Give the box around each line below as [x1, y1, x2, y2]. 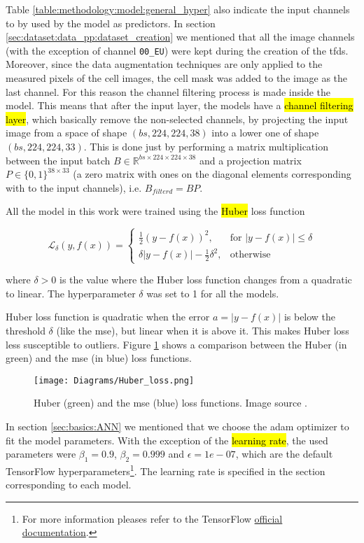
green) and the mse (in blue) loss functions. [6, 351, 192, 365]
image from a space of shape [6, 125, 127, 140]
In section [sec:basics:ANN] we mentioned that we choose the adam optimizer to [6, 419, 349, 433]
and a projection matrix [199, 153, 302, 167]
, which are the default [235, 446, 333, 461]
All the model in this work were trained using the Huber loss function [6, 204, 305, 218]
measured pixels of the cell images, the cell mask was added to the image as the [6, 71, 348, 85]
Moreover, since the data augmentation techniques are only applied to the [6, 57, 323, 71]
